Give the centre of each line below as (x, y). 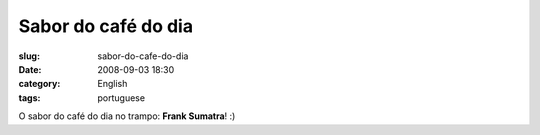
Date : (30, 69)
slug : (29, 56)
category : (39, 84)
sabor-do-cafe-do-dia (143, 56)
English (112, 84)
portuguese (121, 97)
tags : (29, 97)
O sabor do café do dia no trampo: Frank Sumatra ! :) (127, 116)
